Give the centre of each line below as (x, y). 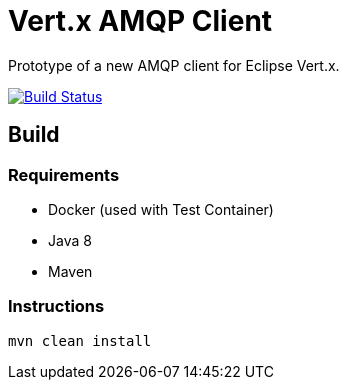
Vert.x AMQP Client (140, 21)
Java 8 (70, 240)
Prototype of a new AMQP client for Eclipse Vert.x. (174, 65)
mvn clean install (80, 340)
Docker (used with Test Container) (161, 209)
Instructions (56, 306)
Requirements (64, 174)
